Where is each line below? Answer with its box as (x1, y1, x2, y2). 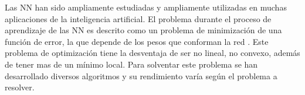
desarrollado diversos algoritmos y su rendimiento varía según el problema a (5, 69, 277, 82)
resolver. (5, 81, 35, 93)
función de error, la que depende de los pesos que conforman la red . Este (5, 35, 269, 47)
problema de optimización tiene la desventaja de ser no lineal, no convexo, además (5, 47, 300, 59)
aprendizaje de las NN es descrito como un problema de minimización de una (5, 24, 282, 36)
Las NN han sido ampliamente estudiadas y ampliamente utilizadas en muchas (5, 1, 287, 13)
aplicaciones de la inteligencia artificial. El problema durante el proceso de (5, 12, 272, 24)
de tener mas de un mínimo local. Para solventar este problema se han (5, 58, 258, 70)
